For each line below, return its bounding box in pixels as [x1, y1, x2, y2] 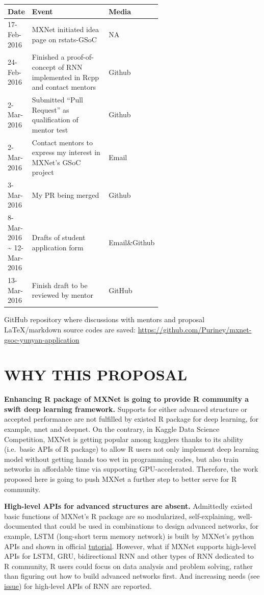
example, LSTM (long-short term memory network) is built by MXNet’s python [4, 531, 254, 541]
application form [32, 242, 84, 253]
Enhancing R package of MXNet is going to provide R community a [4, 394, 249, 404]
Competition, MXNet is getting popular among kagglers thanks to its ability [4, 433, 244, 444]
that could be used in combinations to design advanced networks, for [44, 521, 259, 531]
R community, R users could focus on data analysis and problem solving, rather [4, 560, 253, 571]
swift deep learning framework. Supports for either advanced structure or [4, 403, 248, 414]
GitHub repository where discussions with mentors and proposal [4, 314, 205, 325]
